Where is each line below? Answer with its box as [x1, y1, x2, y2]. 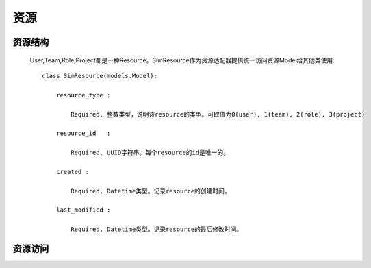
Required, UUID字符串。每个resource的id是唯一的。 [71, 149, 229, 157]
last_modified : [55, 206, 111, 214]
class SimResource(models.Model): [42, 72, 157, 80]
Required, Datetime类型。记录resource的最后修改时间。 [71, 226, 243, 233]
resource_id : [55, 130, 111, 137]
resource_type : [55, 91, 111, 99]
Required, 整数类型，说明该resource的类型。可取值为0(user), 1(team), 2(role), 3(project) [71, 110, 366, 118]
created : [55, 168, 89, 175]
